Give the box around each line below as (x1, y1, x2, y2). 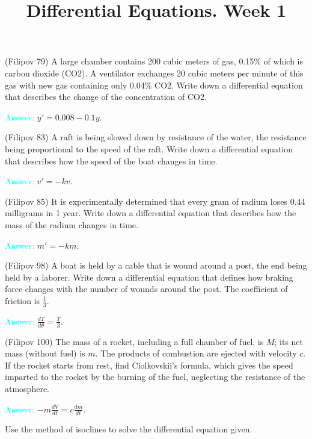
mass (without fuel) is (5, 347, 85, 360)
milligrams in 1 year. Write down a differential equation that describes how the (5, 207, 296, 219)
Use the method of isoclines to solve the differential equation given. (5, 423, 252, 435)
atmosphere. (5, 382, 50, 394)
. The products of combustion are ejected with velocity (95, 347, 297, 360)
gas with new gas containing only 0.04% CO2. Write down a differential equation (5, 78, 303, 91)
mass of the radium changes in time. (5, 218, 138, 231)
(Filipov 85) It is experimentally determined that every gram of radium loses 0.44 (5, 195, 305, 207)
